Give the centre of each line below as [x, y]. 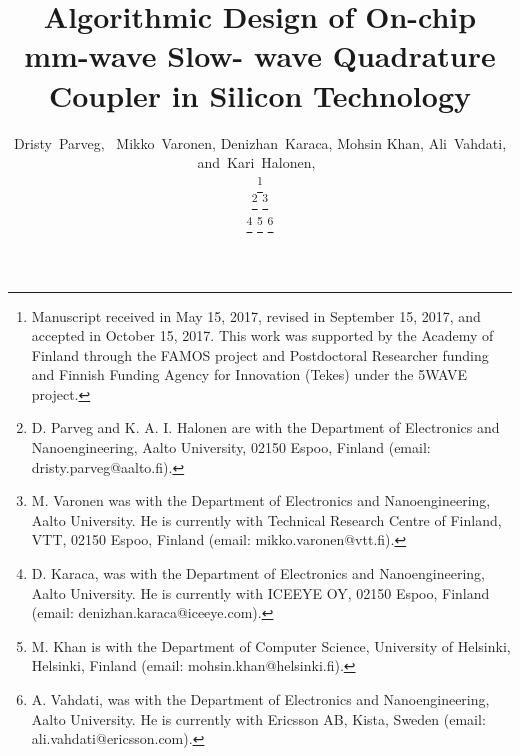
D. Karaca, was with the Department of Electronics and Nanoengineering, [258, 573]
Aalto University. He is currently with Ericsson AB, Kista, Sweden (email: [258, 718]
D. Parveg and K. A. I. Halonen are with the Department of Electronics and [265, 427]
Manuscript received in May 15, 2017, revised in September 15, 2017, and [256, 315]
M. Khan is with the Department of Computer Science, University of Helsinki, [271, 645]
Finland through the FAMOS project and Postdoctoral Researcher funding [260, 354]
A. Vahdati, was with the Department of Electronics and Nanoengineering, [260, 699]
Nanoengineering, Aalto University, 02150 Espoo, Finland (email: [231, 447]
